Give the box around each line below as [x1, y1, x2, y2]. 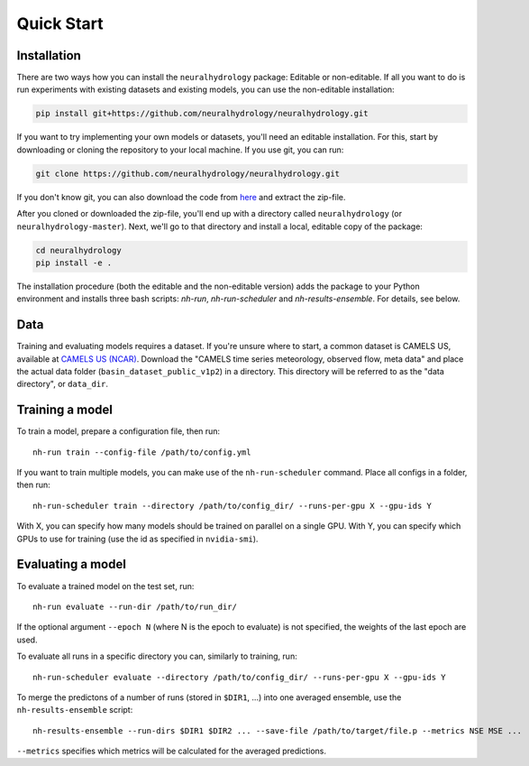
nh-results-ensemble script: [16, 705, 133, 715]
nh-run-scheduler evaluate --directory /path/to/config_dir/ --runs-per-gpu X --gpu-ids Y [32, 672, 446, 682]
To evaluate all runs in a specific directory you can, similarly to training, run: [16, 651, 297, 662]
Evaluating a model [16, 557, 126, 572]
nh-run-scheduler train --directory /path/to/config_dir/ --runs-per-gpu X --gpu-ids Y [32, 501, 433, 511]
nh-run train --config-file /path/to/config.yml [32, 447, 251, 457]
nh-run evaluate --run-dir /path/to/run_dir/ [32, 601, 238, 612]
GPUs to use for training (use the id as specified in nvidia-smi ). [16, 533, 259, 544]
